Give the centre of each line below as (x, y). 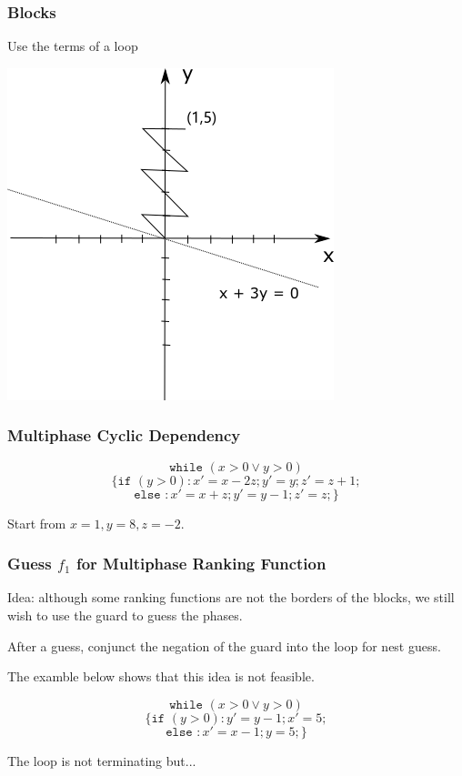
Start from (37, 523)
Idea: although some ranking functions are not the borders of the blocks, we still (231, 597)
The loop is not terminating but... (102, 760)
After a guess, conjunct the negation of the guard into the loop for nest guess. (224, 645)
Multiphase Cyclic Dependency (124, 435)
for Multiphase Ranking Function (201, 564)
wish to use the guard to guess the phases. (125, 615)
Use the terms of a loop (73, 46)
